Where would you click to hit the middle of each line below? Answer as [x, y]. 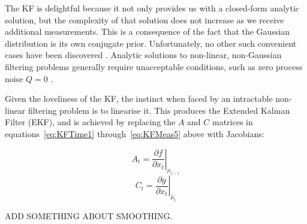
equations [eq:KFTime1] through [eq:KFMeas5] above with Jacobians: [135, 133]
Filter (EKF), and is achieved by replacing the [90, 122]
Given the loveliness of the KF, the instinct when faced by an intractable [139, 99]
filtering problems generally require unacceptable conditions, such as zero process [154, 66]
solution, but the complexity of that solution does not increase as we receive [145, 19]
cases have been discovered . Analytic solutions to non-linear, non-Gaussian [143, 55]
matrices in [233, 122]
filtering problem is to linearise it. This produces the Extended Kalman [159, 110]
